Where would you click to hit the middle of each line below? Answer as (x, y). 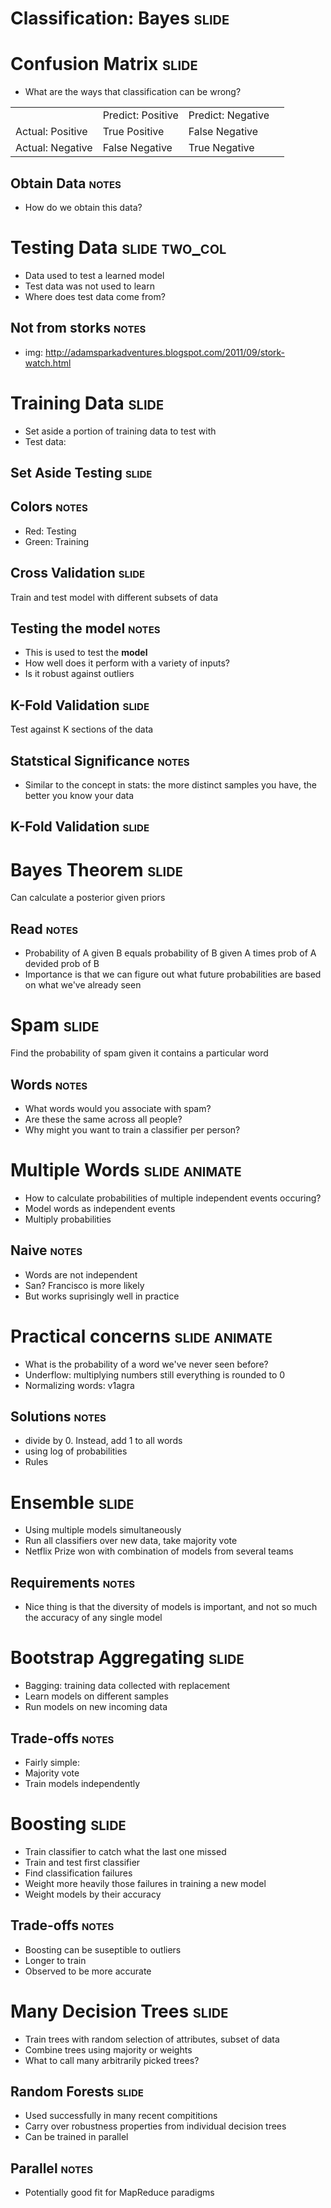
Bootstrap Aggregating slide (127, 1658)
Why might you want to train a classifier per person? (132, 1129)
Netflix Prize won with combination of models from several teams (159, 1551)
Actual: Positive (51, 132)
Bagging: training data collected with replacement (127, 1686)
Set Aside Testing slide (81, 473)
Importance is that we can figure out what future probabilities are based (173, 974)
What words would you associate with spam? (118, 1108)
